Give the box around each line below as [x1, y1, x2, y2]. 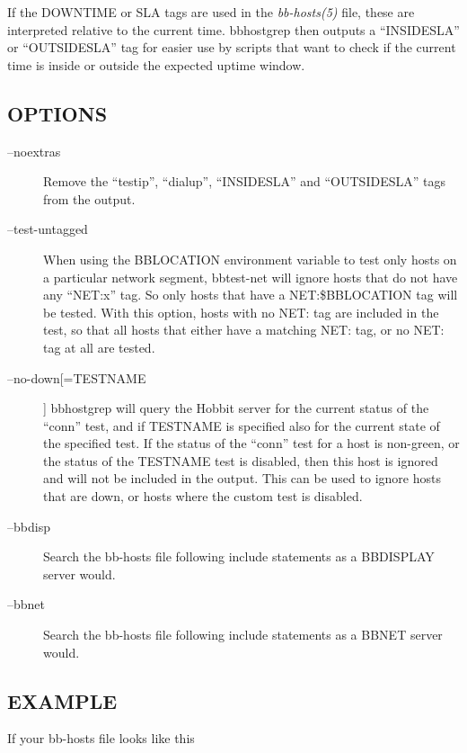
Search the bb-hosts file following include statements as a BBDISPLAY [43, 547, 435, 566]
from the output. [43, 189, 136, 208]
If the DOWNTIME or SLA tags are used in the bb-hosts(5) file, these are [7, 3, 415, 21]
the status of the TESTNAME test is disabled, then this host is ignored [43, 451, 438, 470]
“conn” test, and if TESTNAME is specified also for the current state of [43, 416, 440, 435]
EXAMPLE [7, 686, 118, 714]
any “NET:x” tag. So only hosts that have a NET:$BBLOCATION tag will [43, 285, 458, 304]
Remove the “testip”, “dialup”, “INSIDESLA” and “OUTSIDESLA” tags [43, 172, 445, 191]
